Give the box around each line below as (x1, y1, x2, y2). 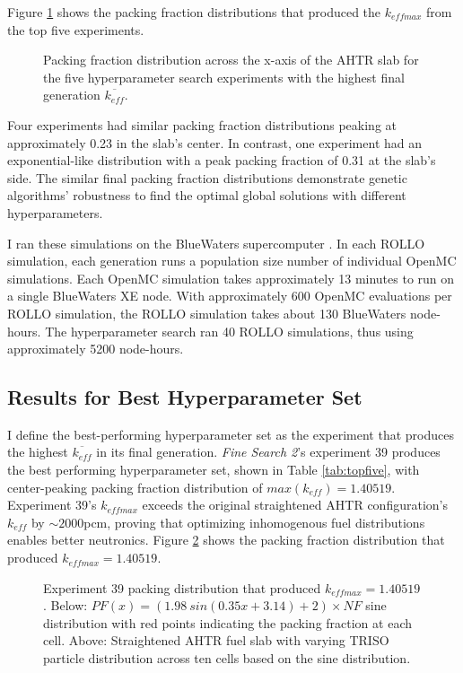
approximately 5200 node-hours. (7, 339, 184, 358)
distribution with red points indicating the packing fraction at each (43, 613, 412, 632)
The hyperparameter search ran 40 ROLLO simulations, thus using (45, 321, 414, 340)
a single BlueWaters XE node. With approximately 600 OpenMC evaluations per (7, 286, 452, 305)
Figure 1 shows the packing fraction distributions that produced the (7, 3, 381, 21)
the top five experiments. (7, 20, 144, 39)
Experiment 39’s (7, 495, 97, 514)
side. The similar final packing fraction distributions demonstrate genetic (7, 168, 407, 187)
